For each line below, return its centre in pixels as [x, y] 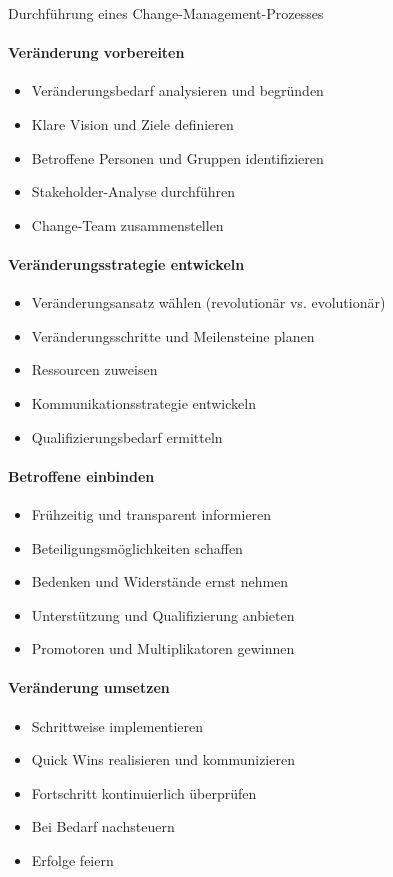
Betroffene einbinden [81, 475]
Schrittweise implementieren [117, 725]
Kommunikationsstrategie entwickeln [143, 402]
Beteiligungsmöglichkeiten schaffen [137, 547]
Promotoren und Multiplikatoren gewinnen [163, 648]
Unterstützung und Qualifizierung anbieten [163, 614]
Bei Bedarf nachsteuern [103, 826]
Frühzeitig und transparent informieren [151, 513]
